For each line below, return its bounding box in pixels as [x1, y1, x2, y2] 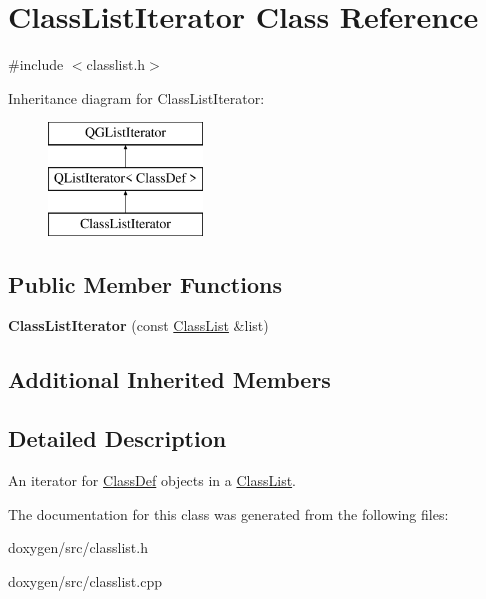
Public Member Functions [8, 268, 282, 299]
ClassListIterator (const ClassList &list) [8, 315, 269, 336]
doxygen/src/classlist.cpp [8, 570, 162, 591]
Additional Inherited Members [8, 364, 331, 395]
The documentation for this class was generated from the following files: [8, 503, 449, 524]
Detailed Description [8, 423, 227, 454]
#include [8, 54, 64, 75]
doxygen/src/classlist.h [8, 537, 148, 558]
